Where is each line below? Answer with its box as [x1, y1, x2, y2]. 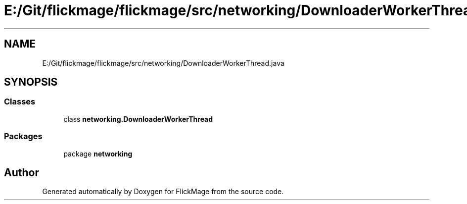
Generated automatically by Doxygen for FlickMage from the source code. [42, 187, 284, 196]
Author [4, 166, 39, 179]
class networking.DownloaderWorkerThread [63, 114, 213, 123]
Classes [4, 97, 36, 107]
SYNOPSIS [4, 76, 58, 89]
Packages [4, 131, 43, 142]
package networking [63, 149, 133, 158]
